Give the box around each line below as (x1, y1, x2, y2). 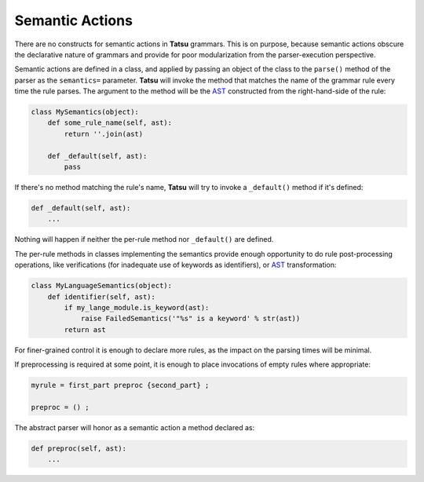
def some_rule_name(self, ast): (47, 119, 173, 127)
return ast (64, 325, 106, 334)
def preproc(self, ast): (31, 444, 127, 453)
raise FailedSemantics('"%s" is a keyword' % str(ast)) (80, 314, 301, 323)
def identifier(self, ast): (47, 292, 156, 301)
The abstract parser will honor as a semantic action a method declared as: (14, 422, 255, 432)
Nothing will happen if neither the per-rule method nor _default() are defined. (14, 235, 274, 244)
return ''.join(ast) (64, 130, 144, 138)
